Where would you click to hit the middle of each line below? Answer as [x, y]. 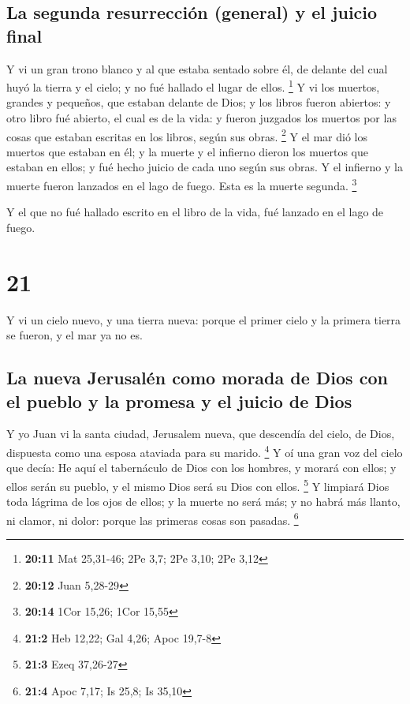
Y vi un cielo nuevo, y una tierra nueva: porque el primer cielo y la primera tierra [204, 319]
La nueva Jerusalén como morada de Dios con [197, 378]
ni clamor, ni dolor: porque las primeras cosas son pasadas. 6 [153, 519]
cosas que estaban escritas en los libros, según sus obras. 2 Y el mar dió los [187, 135]
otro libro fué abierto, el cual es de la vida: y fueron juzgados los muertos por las [201, 118]
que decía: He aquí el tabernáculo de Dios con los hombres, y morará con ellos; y [201, 468]
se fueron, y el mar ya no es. [75, 335]
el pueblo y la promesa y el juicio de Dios [179, 401]
